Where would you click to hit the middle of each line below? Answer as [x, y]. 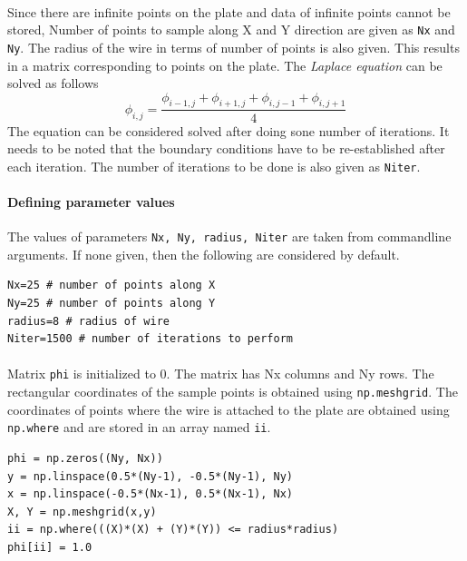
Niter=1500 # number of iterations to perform [150, 339]
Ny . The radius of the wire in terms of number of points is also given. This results [233, 47]
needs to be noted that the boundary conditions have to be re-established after [226, 148]
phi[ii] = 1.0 [50, 547]
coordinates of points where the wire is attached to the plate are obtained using [229, 409]
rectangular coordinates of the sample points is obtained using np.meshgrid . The [233, 392]
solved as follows [53, 83]
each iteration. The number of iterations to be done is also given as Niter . [214, 166]
